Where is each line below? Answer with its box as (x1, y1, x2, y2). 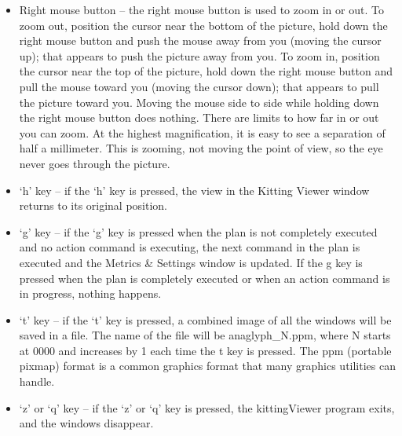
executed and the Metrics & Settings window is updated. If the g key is (19, 254, 363, 270)
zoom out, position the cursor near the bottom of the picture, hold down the (19, 16, 388, 33)
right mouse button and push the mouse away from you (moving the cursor (19, 32, 382, 49)
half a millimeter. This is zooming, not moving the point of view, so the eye (19, 140, 383, 156)
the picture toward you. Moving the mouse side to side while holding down (19, 93, 379, 110)
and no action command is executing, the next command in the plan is (19, 239, 360, 255)
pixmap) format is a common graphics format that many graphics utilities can (19, 357, 396, 374)
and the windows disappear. (19, 415, 154, 431)
